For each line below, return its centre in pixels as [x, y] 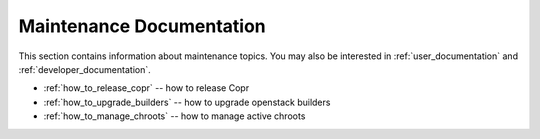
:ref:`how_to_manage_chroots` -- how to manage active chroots [174, 116]
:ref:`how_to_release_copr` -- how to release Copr [146, 88]
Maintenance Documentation [142, 26]
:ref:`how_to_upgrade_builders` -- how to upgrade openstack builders [187, 102]
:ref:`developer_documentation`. [84, 69]
